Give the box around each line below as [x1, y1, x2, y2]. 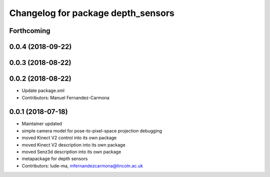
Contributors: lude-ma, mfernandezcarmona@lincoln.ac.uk [21, 162, 143, 168]
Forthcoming [9, 26, 50, 35]
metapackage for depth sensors [21, 155, 88, 162]
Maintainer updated [21, 120, 62, 127]
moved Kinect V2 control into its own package [21, 135, 117, 141]
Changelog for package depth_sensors [9, 7, 174, 18]
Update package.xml [21, 87, 65, 93]
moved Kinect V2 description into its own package [21, 141, 126, 147]
